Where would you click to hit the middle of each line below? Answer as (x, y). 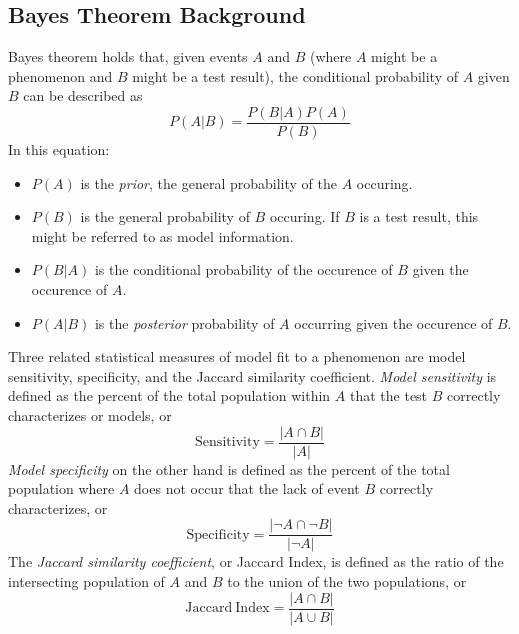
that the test (388, 395)
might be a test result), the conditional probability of (295, 75)
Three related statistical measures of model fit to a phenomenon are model (237, 356)
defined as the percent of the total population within (169, 395)
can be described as (83, 95)
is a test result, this (419, 216)
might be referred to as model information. (162, 235)
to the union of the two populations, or (347, 581)
